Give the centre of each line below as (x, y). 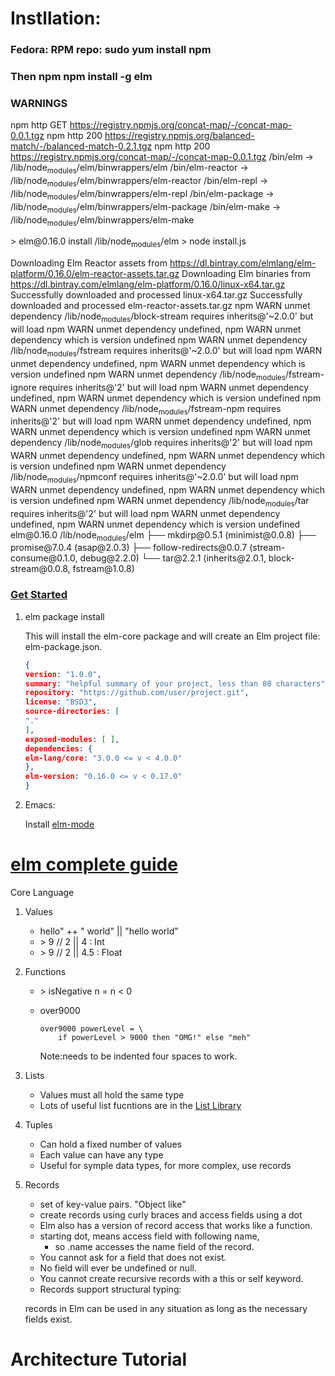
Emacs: (40, 805)
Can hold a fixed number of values (110, 1144)
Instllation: (56, 18)
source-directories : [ (72, 712)
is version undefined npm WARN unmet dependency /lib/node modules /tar (160, 501)
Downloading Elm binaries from (246, 274)
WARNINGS (39, 103)
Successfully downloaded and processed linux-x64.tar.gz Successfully (156, 295)
